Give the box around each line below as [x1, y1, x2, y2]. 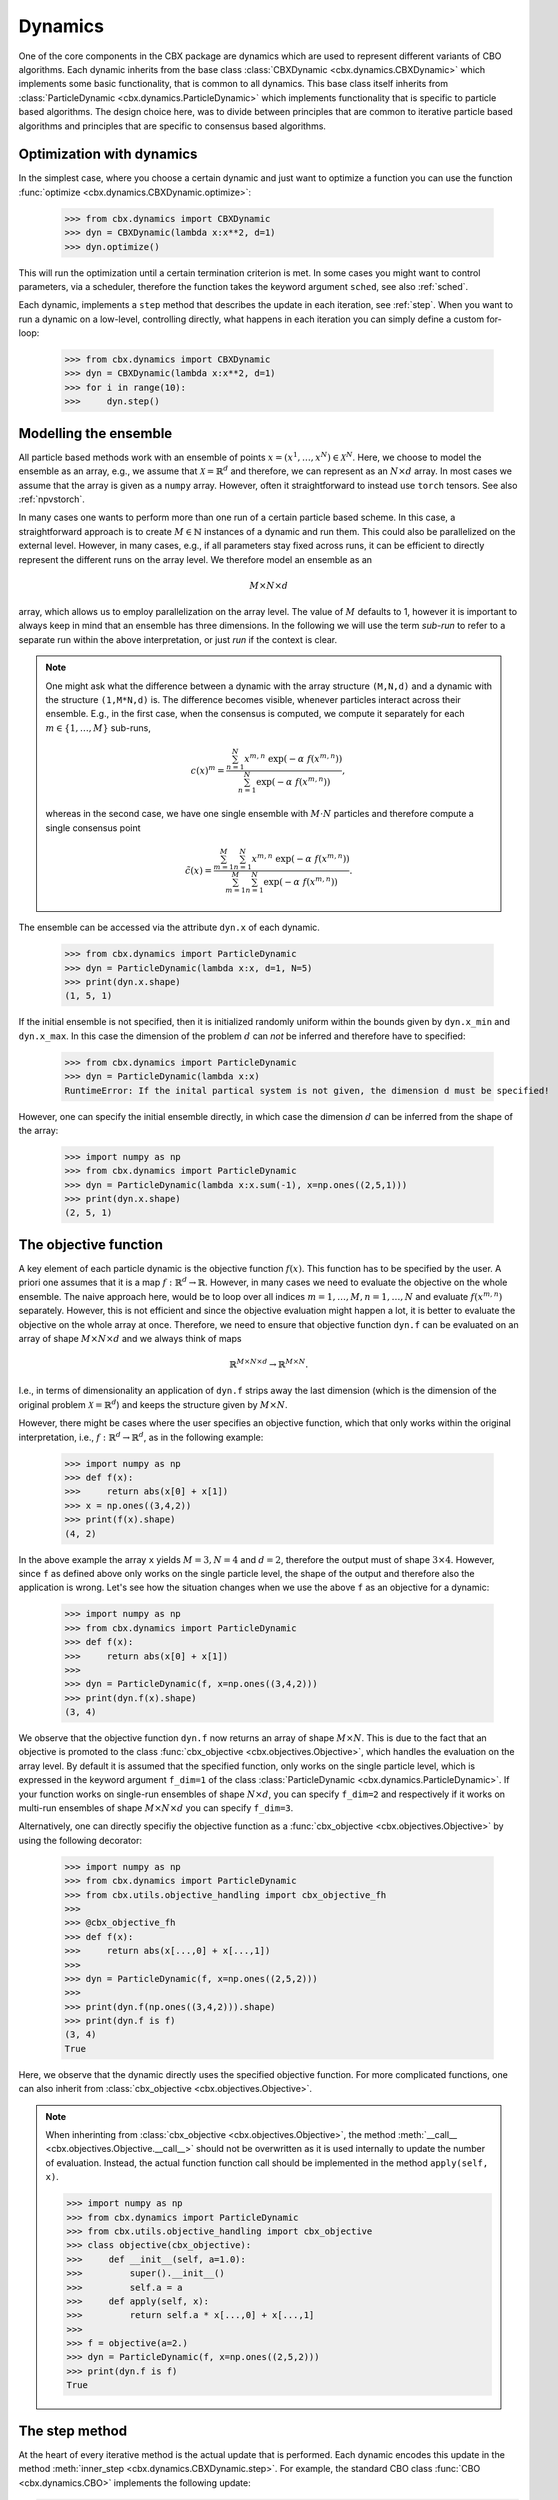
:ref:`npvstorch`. [18, 493, 85, 505]
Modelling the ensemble [18, 425, 173, 442]
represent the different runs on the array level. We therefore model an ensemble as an [18, 553, 373, 565]
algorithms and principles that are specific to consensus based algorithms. [18, 120, 327, 132]
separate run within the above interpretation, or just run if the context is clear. [18, 633, 338, 645]
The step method [18, 2422, 128, 2439]
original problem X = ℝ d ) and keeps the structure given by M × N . [18, 1398, 289, 1410]
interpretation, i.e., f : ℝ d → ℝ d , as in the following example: [18, 1430, 264, 1443]
